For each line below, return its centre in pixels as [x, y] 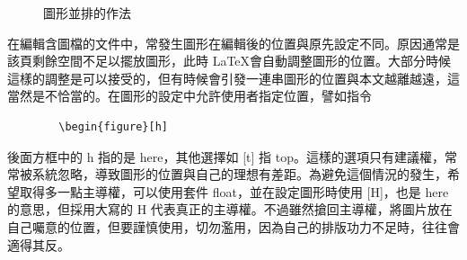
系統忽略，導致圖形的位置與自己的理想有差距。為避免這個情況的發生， [239, 174]
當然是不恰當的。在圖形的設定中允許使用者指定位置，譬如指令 [189, 96]
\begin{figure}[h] [113, 126]
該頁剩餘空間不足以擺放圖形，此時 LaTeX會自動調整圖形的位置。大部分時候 [229, 61]
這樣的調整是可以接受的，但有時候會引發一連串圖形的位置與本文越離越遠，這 [233, 78]
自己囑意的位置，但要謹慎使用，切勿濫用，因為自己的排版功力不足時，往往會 [233, 226]
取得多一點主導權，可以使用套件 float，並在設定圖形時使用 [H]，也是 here [234, 191]
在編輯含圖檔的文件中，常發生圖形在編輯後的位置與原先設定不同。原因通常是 [233, 43]
